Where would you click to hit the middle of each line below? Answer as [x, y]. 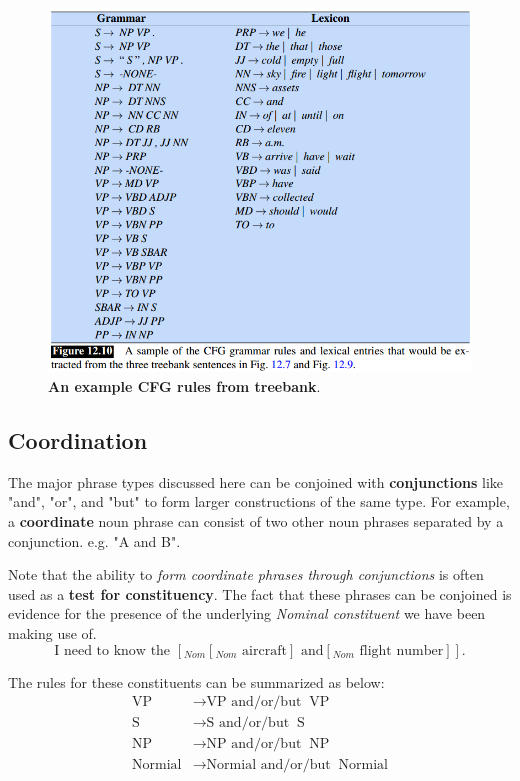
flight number [401, 650]
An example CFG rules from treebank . [184, 386]
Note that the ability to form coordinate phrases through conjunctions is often [246, 574]
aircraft [264, 650]
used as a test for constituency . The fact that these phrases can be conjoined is [260, 593]
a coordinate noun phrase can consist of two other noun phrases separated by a [256, 521]
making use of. [52, 632]
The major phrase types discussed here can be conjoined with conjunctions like [256, 481]
